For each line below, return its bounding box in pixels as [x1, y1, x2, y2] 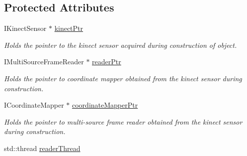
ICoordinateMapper [4, 100, 64, 110]
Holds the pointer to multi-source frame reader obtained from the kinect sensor [4, 116, 243, 127]
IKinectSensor [4, 23, 47, 33]
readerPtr [92, 56, 121, 67]
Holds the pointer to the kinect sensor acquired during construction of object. [4, 39, 237, 50]
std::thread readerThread [4, 143, 81, 153]
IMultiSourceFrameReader [4, 56, 84, 67]
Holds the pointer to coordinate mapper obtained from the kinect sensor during [4, 73, 242, 83]
